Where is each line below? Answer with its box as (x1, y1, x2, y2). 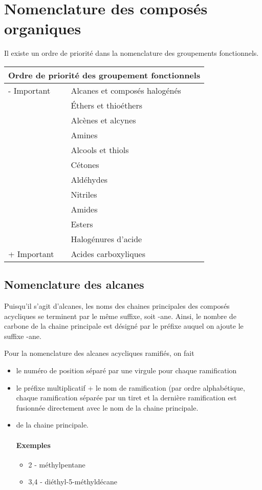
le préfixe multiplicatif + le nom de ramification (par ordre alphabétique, (16, 382, 245, 393)
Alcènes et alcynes (71, 114, 136, 126)
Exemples (16, 439, 51, 450)
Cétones (71, 158, 99, 171)
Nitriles (71, 188, 97, 200)
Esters (71, 218, 93, 230)
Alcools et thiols (71, 143, 129, 156)
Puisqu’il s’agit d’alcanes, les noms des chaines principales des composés (4, 301, 230, 311)
